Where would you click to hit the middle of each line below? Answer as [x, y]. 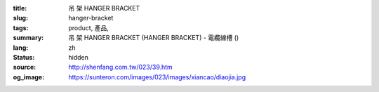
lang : [21, 47]
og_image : [29, 77]
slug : [20, 18]
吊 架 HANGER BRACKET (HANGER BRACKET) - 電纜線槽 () [154, 38]
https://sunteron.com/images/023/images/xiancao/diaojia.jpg [157, 77]
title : [20, 8]
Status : [24, 57]
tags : [21, 27]
